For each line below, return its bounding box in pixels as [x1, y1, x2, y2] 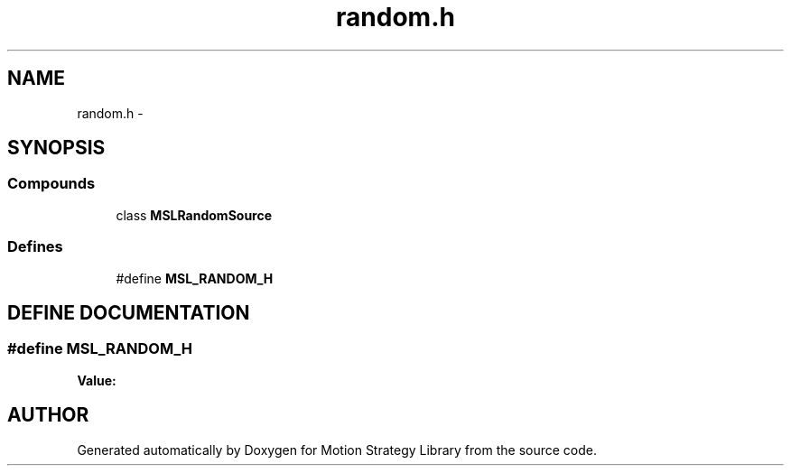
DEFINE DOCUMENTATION [7, 301, 250, 324]
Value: [77, 372, 116, 388]
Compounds [7, 174, 96, 193]
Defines [7, 237, 63, 256]
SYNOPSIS [7, 136, 106, 160]
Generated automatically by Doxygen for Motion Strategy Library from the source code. [77, 441, 598, 458]
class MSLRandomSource [116, 207, 273, 223]
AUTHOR [7, 403, 89, 427]
